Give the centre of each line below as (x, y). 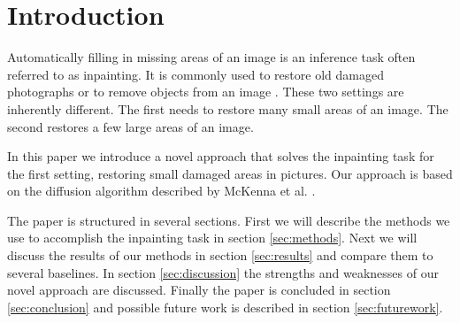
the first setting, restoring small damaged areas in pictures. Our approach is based (230, 173)
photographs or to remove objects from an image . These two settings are (206, 92)
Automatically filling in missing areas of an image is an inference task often (211, 57)
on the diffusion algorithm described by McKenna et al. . (161, 191)
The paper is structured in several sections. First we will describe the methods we (229, 220)
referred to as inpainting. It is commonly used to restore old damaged (195, 74)
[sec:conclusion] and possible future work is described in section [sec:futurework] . (225, 307)
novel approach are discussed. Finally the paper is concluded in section (199, 290)
